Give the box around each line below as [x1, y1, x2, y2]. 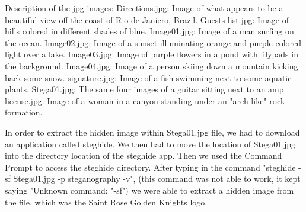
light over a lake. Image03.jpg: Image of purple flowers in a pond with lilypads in [5, 48, 298, 60]
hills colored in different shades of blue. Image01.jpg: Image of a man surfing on [5, 25, 294, 37]
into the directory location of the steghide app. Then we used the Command [5, 149, 282, 162]
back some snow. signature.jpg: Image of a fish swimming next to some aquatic [5, 71, 292, 83]
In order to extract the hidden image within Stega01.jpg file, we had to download [5, 126, 300, 138]
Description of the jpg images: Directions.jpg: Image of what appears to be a [5, 2, 283, 14]
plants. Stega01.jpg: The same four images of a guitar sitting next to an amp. [5, 83, 286, 95]
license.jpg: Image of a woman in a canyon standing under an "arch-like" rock [5, 94, 285, 107]
